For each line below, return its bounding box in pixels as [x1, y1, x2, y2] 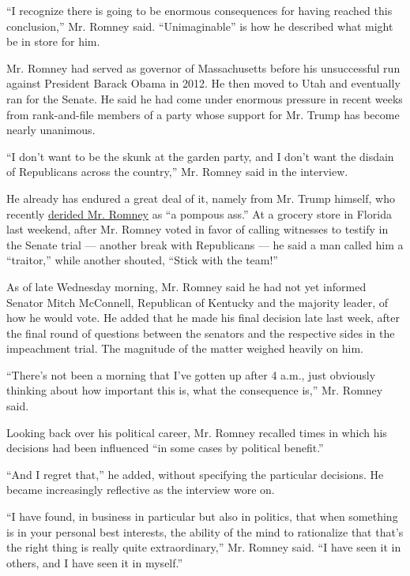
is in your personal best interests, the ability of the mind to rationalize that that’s [6, 523, 404, 540]
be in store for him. [6, 33, 100, 50]
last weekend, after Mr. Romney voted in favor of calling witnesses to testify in [6, 221, 389, 238]
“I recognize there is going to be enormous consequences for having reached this [6, 2, 393, 18]
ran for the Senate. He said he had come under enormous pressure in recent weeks [6, 90, 403, 107]
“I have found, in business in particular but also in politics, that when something [6, 508, 398, 525]
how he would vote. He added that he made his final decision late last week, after [6, 309, 401, 326]
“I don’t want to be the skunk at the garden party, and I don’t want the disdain [6, 148, 394, 164]
